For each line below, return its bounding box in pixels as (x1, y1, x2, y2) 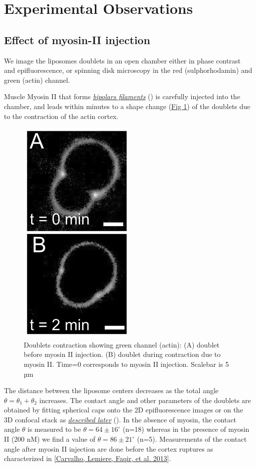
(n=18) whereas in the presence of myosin (123, 424, 250, 434)
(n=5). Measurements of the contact (137, 434, 247, 444)
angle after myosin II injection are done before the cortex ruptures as (4, 443, 213, 454)
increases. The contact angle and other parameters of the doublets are (39, 395, 251, 405)
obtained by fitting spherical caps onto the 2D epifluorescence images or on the (4, 405, 243, 415)
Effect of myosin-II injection (4, 32, 150, 47)
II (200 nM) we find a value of (4, 434, 95, 444)
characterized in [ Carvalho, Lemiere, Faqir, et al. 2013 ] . (4, 453, 171, 464)
